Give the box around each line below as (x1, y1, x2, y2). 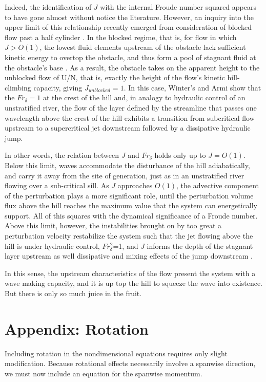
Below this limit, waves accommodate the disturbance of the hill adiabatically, (5, 159, 250, 170)
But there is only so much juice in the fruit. (5, 288, 142, 299)
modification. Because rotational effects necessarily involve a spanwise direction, (5, 358, 256, 369)
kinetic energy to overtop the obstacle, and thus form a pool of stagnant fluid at (5, 51, 256, 62)
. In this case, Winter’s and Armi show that (124, 82, 261, 93)
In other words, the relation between (5, 150, 119, 160)
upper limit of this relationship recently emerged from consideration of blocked (5, 22, 252, 32)
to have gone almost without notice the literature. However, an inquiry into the (5, 11, 254, 22)
